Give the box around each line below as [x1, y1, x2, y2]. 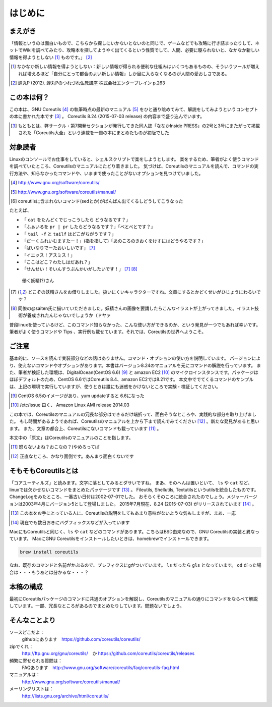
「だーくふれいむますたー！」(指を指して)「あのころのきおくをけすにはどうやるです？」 [22, 238, 206, 244]
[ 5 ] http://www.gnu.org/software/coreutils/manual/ [11, 189, 116, 195]
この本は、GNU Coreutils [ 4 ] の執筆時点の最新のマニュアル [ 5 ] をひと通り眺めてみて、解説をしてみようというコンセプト [9, 106, 258, 112]
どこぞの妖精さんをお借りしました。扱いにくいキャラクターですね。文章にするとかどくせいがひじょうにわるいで [28, 289, 261, 295]
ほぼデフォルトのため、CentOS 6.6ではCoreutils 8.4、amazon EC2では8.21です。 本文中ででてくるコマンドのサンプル [9, 376, 254, 383]
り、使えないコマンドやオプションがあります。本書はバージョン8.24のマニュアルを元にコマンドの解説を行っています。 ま [9, 362, 261, 368]
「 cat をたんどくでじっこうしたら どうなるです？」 [22, 216, 130, 223]
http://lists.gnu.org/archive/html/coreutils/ [22, 693, 109, 699]
